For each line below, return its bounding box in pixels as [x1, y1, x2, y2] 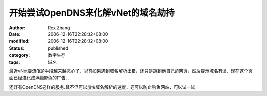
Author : [9, 25, 26, 31]
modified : [9, 38, 30, 44]
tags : [9, 59, 20, 65]
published [48, 45, 69, 51]
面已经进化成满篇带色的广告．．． [9, 75, 74, 81]
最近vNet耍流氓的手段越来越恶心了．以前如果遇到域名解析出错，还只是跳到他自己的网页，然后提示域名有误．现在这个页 [9, 68, 253, 74]
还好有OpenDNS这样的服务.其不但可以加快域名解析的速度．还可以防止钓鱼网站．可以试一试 [9, 84, 195, 90]
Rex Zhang [48, 25, 70, 31]
